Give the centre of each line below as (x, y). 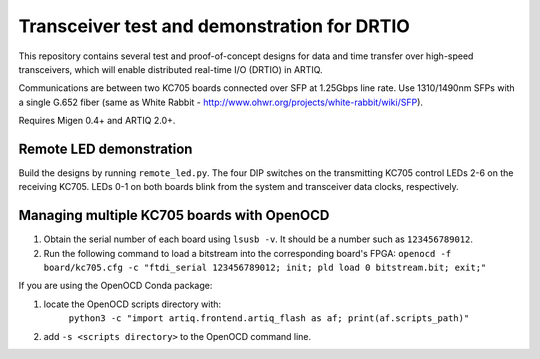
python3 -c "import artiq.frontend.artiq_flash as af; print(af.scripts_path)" (269, 318)
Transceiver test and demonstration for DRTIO (214, 26)
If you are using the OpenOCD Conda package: (115, 286)
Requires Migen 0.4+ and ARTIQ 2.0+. (97, 121)
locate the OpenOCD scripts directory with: (132, 304)
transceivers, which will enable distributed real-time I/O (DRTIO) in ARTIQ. (171, 69)
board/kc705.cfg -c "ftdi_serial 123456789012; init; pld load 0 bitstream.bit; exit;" (265, 268)
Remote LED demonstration (105, 148)
